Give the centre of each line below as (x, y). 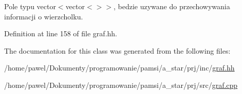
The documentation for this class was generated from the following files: (117, 50)
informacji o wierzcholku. (44, 16)
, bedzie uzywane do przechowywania (172, 6)
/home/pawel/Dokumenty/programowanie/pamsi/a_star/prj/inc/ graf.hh (119, 68)
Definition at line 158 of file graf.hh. (61, 33)
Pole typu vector (30, 6)
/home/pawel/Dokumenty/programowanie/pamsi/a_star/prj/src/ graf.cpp (121, 85)
